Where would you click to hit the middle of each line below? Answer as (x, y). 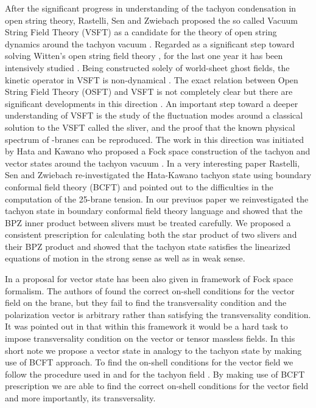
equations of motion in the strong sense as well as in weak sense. (125, 258)
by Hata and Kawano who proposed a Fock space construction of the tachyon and (158, 151)
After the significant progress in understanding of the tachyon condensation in (151, 8)
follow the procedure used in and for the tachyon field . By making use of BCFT (155, 374)
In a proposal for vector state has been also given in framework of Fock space (149, 279)
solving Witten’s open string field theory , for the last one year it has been (144, 56)
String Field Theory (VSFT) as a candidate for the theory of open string (141, 32)
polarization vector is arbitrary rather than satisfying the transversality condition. (158, 314)
